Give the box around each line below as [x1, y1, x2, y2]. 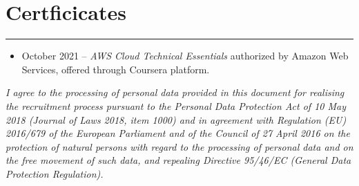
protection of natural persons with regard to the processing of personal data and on [6, 139, 353, 154]
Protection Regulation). [6, 166, 104, 180]
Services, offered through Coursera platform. [21, 62, 210, 76]
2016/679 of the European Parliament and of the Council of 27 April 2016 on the [6, 126, 350, 140]
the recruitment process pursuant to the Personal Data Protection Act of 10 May [6, 98, 346, 113]
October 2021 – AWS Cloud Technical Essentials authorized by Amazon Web [21, 48, 349, 63]
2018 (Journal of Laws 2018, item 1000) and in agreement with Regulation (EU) [6, 112, 347, 127]
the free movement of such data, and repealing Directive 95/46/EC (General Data [6, 153, 351, 167]
